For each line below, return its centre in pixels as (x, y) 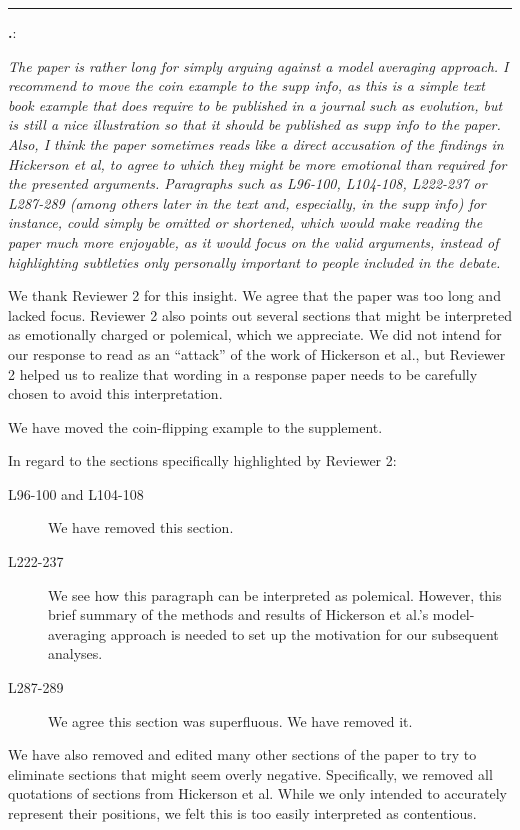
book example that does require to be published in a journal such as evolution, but (255, 104)
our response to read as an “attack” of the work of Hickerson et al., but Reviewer (257, 353)
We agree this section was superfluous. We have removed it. (230, 720)
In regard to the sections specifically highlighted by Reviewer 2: (202, 460)
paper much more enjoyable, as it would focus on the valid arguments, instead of (253, 241)
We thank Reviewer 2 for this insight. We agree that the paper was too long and (254, 295)
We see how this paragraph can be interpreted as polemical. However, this (275, 594)
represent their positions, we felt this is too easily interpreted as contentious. (242, 813)
